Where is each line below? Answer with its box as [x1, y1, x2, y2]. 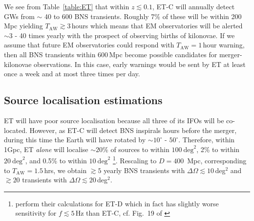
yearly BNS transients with [104, 165, 185, 175]
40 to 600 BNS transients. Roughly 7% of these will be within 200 [44, 11, 242, 21]
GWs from [4, 11, 35, 21]
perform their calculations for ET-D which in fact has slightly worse [15, 198, 219, 208]
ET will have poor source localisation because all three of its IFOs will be [4, 115, 224, 125]
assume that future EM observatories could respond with [4, 40, 174, 50]
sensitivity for [15, 208, 57, 218]
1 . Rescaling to [112, 154, 157, 165]
